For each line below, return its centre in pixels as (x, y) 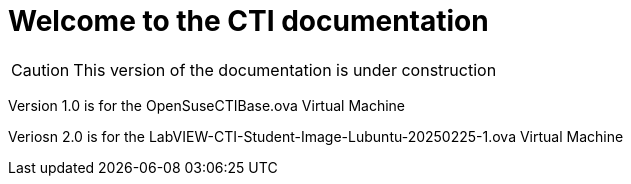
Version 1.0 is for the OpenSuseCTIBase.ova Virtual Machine (207, 105)
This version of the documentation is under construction (285, 69)
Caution (40, 69)
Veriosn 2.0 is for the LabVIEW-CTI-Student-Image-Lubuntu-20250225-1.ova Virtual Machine (316, 136)
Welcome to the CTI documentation (248, 21)
